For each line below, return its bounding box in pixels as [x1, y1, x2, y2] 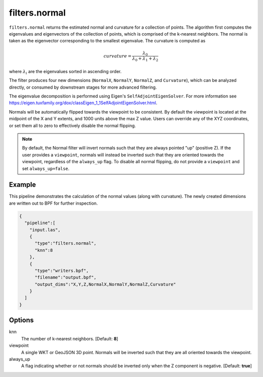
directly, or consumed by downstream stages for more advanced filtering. [9, 84, 157, 90]
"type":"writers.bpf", [35, 268, 89, 273]
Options [9, 316, 34, 324]
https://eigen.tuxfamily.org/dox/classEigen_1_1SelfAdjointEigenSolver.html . [9, 100, 158, 106]
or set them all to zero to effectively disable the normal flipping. [9, 122, 136, 129]
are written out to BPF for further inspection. [9, 200, 98, 206]
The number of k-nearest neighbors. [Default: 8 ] [21, 336, 118, 341]
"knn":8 [35, 247, 53, 253]
